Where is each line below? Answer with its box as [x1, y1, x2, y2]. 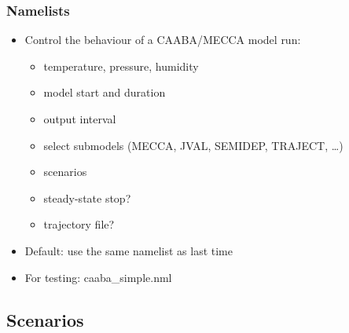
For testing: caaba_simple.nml [24, 269, 172, 285]
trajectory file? [43, 216, 115, 232]
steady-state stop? [43, 189, 131, 206]
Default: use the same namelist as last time [24, 242, 233, 258]
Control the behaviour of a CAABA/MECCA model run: [24, 31, 301, 48]
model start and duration [43, 84, 166, 101]
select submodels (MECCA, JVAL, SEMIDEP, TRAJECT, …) [43, 137, 343, 153]
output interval [43, 111, 116, 126]
